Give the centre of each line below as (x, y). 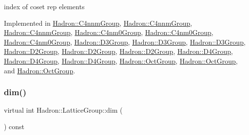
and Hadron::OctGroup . (40, 70)
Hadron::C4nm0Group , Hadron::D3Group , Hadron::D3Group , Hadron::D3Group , (125, 42)
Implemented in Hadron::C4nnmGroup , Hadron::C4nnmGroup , (98, 23)
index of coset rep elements (44, 6)
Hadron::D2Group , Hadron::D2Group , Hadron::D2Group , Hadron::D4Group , (118, 51)
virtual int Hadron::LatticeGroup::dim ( (63, 110)
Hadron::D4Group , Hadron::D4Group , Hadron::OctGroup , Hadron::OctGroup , (121, 60)
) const (14, 126)
